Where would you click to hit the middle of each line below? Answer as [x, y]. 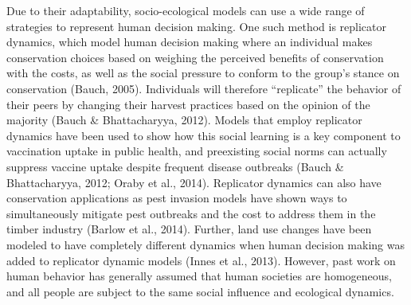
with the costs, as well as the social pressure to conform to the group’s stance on [203, 73]
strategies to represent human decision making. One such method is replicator [197, 26]
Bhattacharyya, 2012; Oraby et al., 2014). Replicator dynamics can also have [194, 182]
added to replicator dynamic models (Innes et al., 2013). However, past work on [201, 260]
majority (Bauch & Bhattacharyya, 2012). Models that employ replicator [184, 120]
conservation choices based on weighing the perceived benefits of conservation [195, 57]
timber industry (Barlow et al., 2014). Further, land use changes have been [189, 229]
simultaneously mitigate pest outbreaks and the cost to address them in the [191, 213]
